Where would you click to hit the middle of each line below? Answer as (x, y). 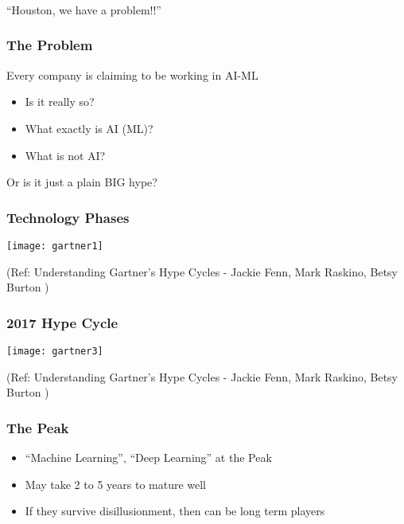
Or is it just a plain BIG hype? (82, 182)
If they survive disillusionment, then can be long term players (175, 511)
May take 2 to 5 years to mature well (116, 484)
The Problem (50, 45)
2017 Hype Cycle (62, 322)
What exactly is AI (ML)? (89, 128)
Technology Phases (68, 217)
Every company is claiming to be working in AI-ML (132, 74)
